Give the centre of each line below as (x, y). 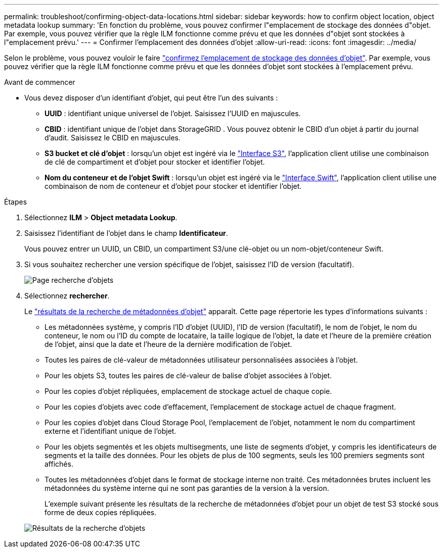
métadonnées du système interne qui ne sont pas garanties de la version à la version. (187, 488)
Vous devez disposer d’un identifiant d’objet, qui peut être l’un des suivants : (151, 98)
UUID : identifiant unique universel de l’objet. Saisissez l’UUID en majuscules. (173, 113)
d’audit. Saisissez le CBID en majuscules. (113, 138)
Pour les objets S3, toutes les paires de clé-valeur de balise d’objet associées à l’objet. (188, 375)
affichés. (59, 464)
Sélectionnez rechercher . (67, 296)
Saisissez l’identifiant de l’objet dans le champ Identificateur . (126, 233)
